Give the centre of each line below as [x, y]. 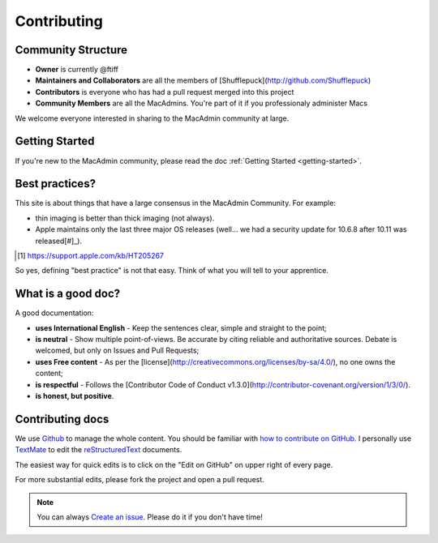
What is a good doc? [68, 294]
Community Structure [71, 50]
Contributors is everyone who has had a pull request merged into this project [165, 92]
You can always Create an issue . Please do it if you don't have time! [150, 517]
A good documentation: [54, 313]
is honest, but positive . [75, 396]
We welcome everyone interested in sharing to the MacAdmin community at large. [152, 118]
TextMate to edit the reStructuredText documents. [99, 450]
